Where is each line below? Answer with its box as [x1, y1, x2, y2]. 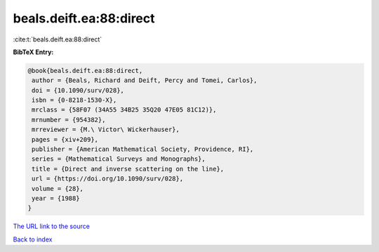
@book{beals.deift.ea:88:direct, [27, 67, 143, 74]
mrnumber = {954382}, [32, 116, 106, 124]
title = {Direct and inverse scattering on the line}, [32, 165, 225, 173]
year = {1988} [32, 194, 80, 202]
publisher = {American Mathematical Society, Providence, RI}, [32, 145, 254, 154]
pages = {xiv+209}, [32, 135, 98, 143]
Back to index [13, 235, 53, 244]
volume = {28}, [32, 185, 84, 192]
